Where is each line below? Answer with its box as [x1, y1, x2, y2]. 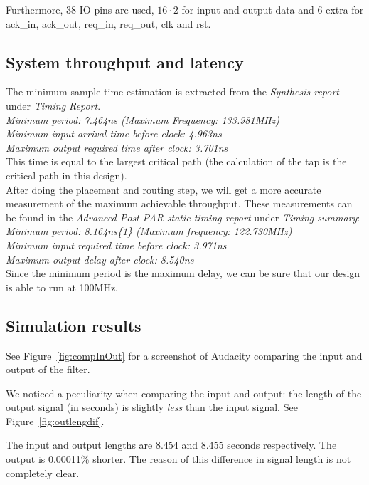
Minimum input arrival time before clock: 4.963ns [6, 126, 222, 141]
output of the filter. [6, 362, 90, 377]
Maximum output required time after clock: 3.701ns [6, 140, 228, 155]
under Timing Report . [6, 98, 101, 113]
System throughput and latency [6, 51, 244, 73]
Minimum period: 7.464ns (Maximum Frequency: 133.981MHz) [6, 112, 280, 127]
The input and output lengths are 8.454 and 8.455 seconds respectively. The [6, 437, 337, 452]
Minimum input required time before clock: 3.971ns [6, 237, 227, 252]
